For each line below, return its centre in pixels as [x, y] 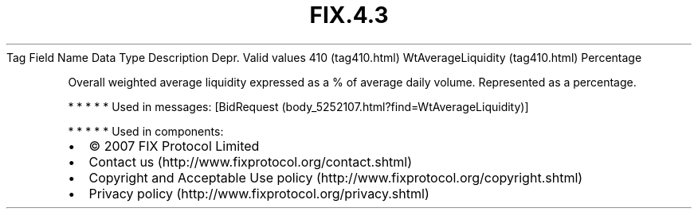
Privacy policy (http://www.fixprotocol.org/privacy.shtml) [259, 193]
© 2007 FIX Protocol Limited [174, 146]
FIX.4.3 [349, 15]
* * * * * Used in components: [146, 131]
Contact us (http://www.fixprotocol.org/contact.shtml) [251, 161]
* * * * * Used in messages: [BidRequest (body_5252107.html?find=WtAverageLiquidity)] [298, 106]
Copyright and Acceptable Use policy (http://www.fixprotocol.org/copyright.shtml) [336, 177]
